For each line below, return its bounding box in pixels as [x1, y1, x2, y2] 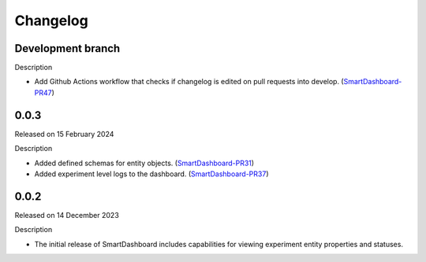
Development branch [14, 42, 121, 55]
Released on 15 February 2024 [14, 129, 114, 138]
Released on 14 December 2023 [14, 210, 120, 220]
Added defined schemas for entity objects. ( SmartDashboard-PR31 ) [34, 158, 255, 168]
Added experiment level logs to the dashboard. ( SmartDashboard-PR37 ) [34, 169, 269, 179]
